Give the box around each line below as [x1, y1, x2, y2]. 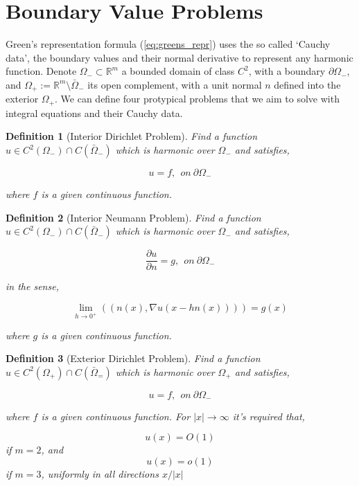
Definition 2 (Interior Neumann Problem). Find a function [6, 210, 261, 224]
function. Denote [6, 64, 77, 78]
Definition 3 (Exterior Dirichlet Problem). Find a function [6, 351, 261, 366]
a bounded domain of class [121, 64, 235, 78]
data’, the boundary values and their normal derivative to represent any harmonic [6, 50, 353, 64]
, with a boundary [248, 64, 326, 78]
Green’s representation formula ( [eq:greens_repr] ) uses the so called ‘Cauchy [6, 37, 331, 51]
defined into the [274, 77, 341, 91]
